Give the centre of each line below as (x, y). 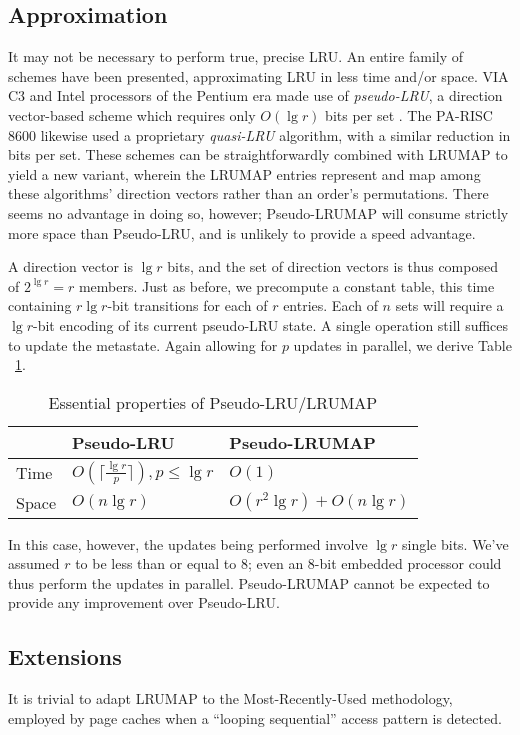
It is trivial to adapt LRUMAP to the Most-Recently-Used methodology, (230, 698)
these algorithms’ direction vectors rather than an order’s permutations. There (248, 193)
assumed (34, 563)
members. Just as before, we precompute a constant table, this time (286, 285)
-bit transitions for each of (187, 305)
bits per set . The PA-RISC (409, 114)
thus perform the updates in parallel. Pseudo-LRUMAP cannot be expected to (249, 582)
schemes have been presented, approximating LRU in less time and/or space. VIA (258, 75)
